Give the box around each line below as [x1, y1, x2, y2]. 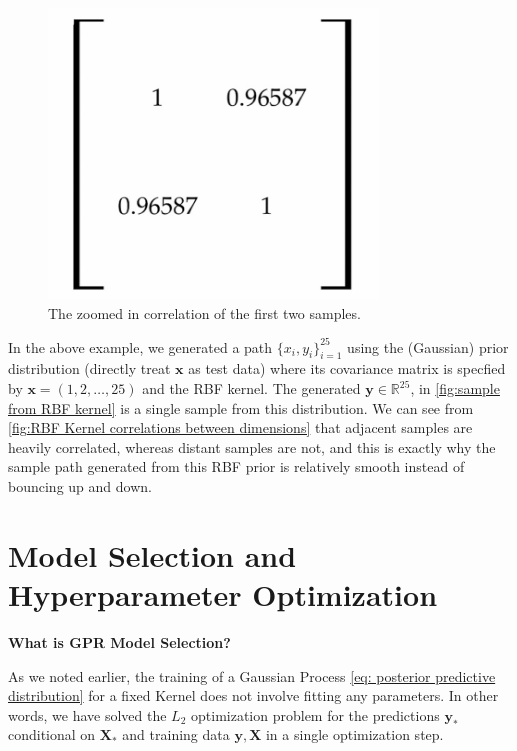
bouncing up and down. [8, 476, 152, 497]
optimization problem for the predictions [191, 704, 440, 725]
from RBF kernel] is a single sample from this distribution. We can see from [8, 397, 474, 418]
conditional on [8, 724, 96, 745]
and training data [122, 724, 230, 745]
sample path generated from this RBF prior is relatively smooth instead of [8, 456, 465, 477]
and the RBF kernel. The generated [142, 378, 361, 399]
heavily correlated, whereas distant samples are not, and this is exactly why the [8, 436, 496, 457]
